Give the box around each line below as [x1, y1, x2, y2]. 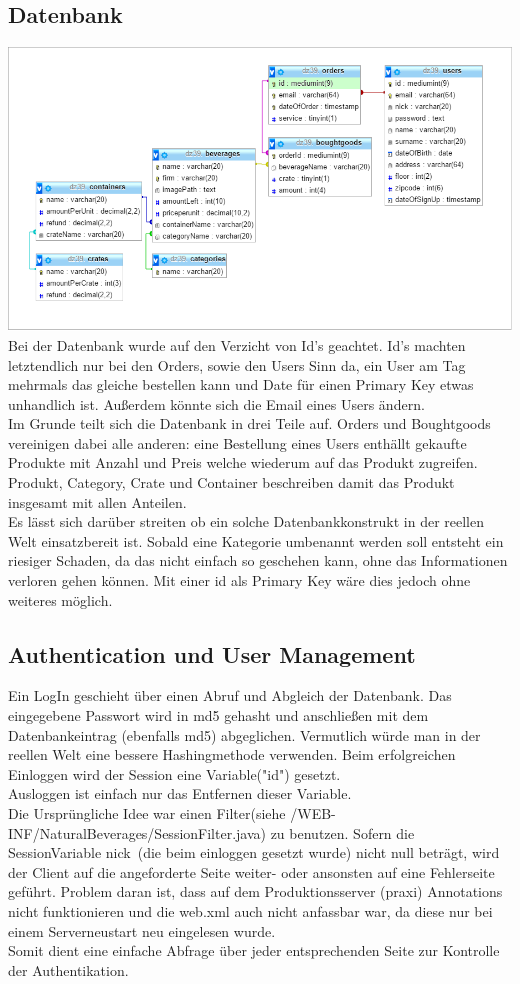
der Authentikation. [8, 959, 129, 980]
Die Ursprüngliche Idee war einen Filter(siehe [8, 802, 286, 823]
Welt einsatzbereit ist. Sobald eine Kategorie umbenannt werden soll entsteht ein [8, 530, 504, 551]
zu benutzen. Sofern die [270, 822, 415, 843]
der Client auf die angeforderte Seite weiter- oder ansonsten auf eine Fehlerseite [8, 861, 495, 882]
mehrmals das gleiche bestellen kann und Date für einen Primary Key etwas [8, 374, 474, 395]
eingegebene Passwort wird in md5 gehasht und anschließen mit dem [8, 705, 429, 726]
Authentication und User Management [8, 638, 416, 669]
